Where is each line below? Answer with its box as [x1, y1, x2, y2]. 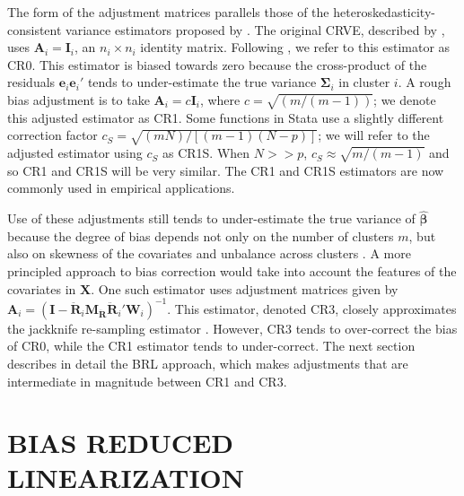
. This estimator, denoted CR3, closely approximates [167, 299, 457, 318]
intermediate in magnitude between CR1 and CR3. [7, 371, 287, 390]
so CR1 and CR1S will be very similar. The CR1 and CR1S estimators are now [7, 161, 444, 179]
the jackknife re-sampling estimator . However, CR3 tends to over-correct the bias [7, 318, 458, 337]
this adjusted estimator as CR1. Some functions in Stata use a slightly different [7, 108, 444, 126]
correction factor [7, 126, 98, 144]
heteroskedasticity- [333, 3, 435, 21]
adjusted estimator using [7, 144, 143, 162]
